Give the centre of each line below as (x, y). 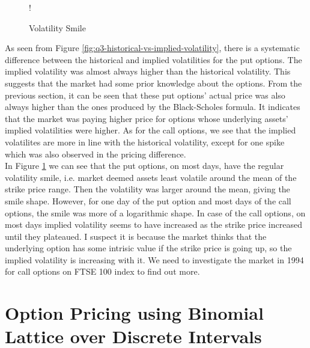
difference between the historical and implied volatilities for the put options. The (153, 59)
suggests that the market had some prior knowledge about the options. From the (153, 83)
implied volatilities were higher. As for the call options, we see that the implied (150, 130)
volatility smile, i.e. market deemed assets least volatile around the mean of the (151, 177)
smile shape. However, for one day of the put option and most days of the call (148, 200)
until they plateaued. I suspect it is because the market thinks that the (136, 236)
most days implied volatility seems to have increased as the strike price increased (153, 224)
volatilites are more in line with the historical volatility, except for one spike (145, 142)
